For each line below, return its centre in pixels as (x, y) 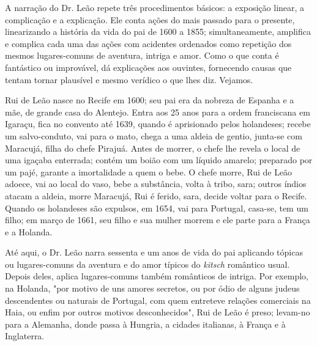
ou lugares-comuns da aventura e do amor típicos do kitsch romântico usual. (147, 264)
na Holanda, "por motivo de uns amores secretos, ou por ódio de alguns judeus (152, 288)
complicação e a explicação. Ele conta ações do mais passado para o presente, (150, 19)
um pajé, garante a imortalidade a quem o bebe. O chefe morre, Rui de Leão (149, 171)
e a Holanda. (29, 231)
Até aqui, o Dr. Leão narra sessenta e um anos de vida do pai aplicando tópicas (154, 252)
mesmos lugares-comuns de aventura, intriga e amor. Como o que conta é (142, 55)
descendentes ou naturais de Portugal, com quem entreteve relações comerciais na (158, 300)
